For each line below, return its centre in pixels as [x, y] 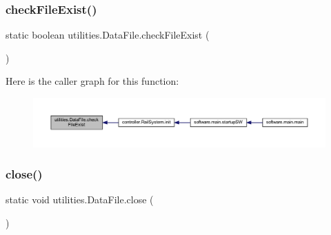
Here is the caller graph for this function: [92, 81]
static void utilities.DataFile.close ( [80, 200]
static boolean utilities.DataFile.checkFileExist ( [108, 35]
